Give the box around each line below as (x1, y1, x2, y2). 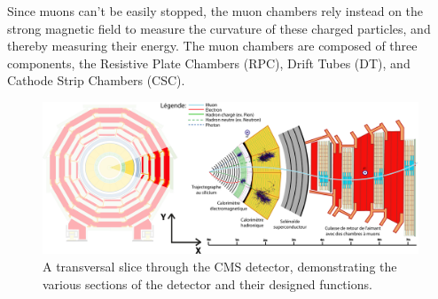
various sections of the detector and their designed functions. (43, 274, 372, 293)
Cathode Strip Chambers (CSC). (7, 71, 185, 90)
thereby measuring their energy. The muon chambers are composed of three (7, 36, 418, 55)
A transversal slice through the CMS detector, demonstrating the (43, 256, 397, 275)
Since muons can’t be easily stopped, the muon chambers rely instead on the (7, 2, 424, 20)
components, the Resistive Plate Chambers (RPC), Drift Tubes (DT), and (7, 53, 411, 72)
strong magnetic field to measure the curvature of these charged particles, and (7, 19, 431, 37)
